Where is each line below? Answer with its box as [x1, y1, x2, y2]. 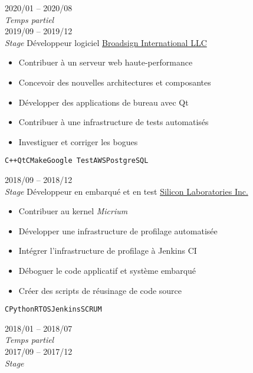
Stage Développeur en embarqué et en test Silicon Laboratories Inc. [5, 185, 248, 197]
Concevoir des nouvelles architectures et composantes [18, 76, 211, 88]
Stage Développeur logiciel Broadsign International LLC [5, 36, 207, 48]
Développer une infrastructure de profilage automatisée [18, 224, 218, 237]
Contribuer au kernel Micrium [18, 205, 128, 217]
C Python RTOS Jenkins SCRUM [5, 305, 102, 314]
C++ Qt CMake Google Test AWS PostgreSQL [5, 156, 149, 165]
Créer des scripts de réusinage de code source [18, 284, 182, 296]
